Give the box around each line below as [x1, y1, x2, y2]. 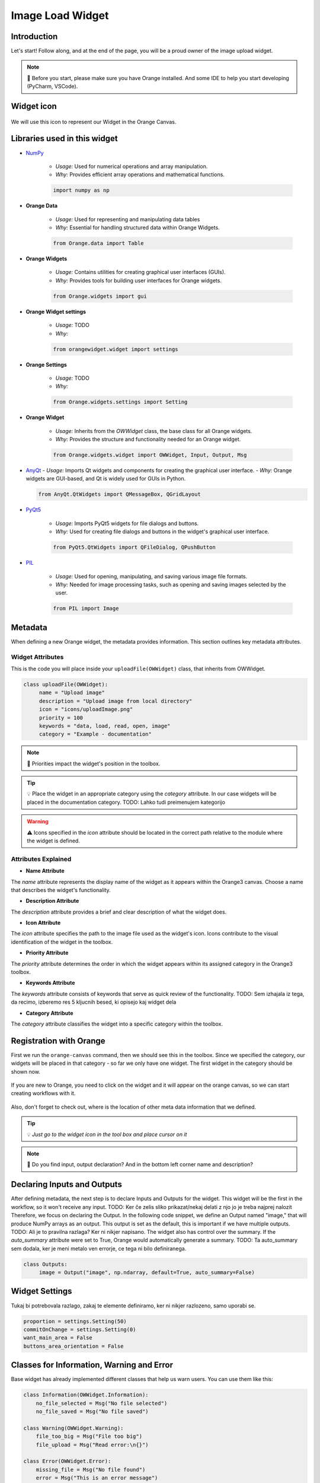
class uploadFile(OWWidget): [23, 681, 108, 688]
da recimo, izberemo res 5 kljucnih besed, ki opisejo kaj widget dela [11, 998, 177, 1005]
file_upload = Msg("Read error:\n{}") [36, 1441, 149, 1448]
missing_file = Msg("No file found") [36, 1466, 146, 1473]
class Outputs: [23, 1261, 68, 1268]
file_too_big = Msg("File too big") [36, 1433, 142, 1440]
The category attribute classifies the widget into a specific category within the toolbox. [11, 1020, 223, 1027]
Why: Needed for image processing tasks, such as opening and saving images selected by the [55, 581, 286, 588]
